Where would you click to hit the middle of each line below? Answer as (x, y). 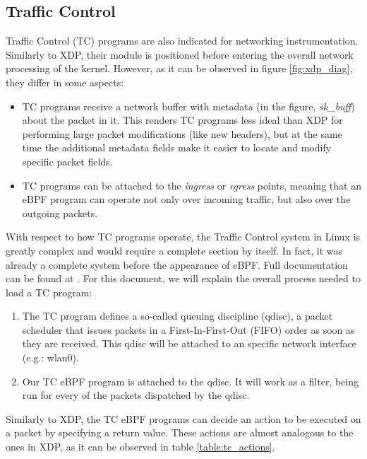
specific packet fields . (67, 161)
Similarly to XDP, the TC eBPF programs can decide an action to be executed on (183, 418)
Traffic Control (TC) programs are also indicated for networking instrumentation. (182, 41)
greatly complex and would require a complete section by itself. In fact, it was (174, 250)
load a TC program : (49, 292)
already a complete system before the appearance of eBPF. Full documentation (177, 264)
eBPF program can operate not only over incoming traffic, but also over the (186, 199)
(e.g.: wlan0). (50, 358)
